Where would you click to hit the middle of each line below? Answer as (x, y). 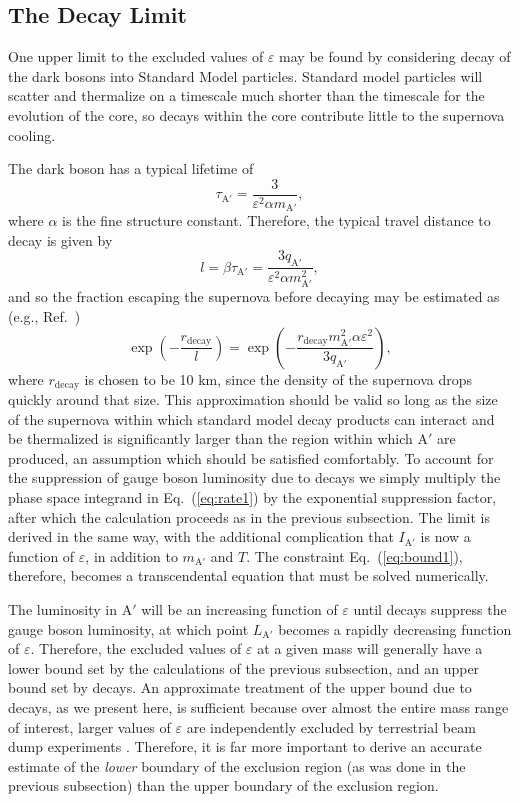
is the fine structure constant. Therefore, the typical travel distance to (276, 220)
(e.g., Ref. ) (44, 315)
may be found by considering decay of (395, 56)
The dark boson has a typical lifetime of (131, 168)
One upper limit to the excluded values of (136, 56)
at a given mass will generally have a (370, 648)
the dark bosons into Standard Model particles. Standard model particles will (245, 75)
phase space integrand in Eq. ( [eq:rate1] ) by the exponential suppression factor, (252, 496)
